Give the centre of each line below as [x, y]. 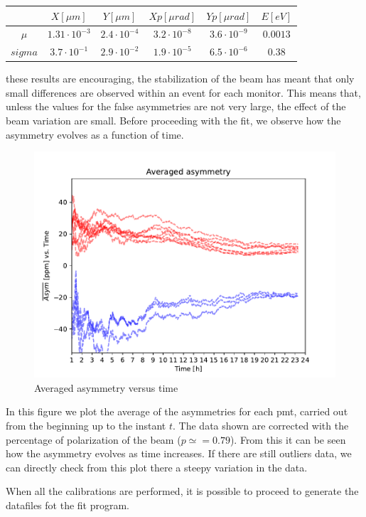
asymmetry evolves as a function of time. [95, 134]
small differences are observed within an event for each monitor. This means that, [183, 92]
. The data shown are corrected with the [261, 426]
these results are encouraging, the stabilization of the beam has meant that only [180, 79]
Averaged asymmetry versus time [106, 387]
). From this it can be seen [288, 439]
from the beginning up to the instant [86, 426]
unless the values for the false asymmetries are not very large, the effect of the [176, 106]
